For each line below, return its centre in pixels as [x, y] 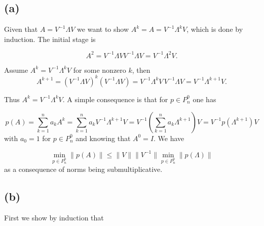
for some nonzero [100, 70]
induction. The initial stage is [50, 39]
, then [141, 70]
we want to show [103, 29]
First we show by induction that [54, 217]
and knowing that [103, 138]
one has [204, 99]
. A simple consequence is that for [115, 99]
